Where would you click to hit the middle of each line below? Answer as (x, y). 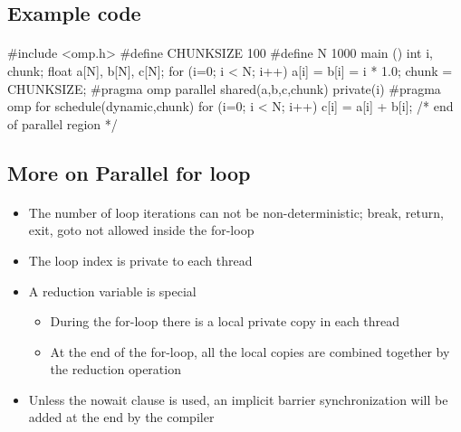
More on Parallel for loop (129, 172)
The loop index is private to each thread (140, 260)
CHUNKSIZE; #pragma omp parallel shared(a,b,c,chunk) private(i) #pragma (224, 88)
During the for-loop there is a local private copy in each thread (225, 321)
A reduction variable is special (112, 291)
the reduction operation (115, 369)
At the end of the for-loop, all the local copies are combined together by (250, 351)
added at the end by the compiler (121, 417)
